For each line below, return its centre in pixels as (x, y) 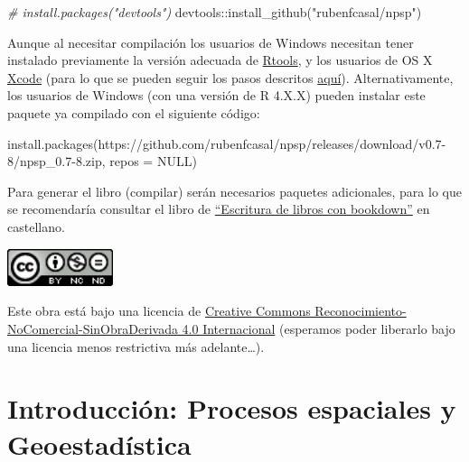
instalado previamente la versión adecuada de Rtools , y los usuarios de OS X (220, 60)
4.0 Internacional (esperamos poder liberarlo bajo (319, 328)
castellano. (36, 226)
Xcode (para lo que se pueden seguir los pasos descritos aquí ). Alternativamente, (230, 77)
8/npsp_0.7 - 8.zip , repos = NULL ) (102, 161)
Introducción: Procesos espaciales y (232, 408)
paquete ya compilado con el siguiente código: (134, 112)
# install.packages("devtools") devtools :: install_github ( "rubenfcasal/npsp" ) (215, 12)
